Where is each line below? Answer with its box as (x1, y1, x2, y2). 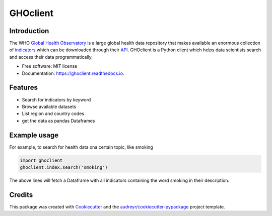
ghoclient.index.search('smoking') (20, 164, 108, 170)
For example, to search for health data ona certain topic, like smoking (9, 144, 153, 150)
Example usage (9, 131, 59, 139)
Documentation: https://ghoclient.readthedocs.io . (22, 70, 124, 76)
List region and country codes (22, 111, 84, 117)
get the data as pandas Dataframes (22, 118, 95, 124)
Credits (9, 190, 33, 199)
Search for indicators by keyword (22, 96, 91, 102)
